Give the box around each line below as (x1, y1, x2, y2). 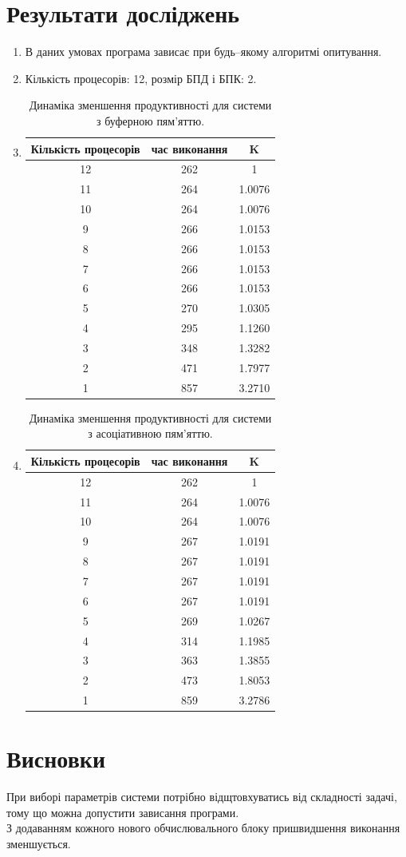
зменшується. (6, 835, 71, 852)
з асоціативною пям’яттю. (88, 425, 213, 442)
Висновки (6, 742, 106, 775)
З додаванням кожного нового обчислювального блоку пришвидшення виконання (6, 819, 400, 836)
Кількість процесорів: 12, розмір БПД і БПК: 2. (25, 69, 257, 86)
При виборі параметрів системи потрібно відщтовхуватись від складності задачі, (6, 788, 397, 805)
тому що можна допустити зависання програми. (6, 803, 239, 820)
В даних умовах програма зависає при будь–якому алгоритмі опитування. (25, 43, 382, 60)
